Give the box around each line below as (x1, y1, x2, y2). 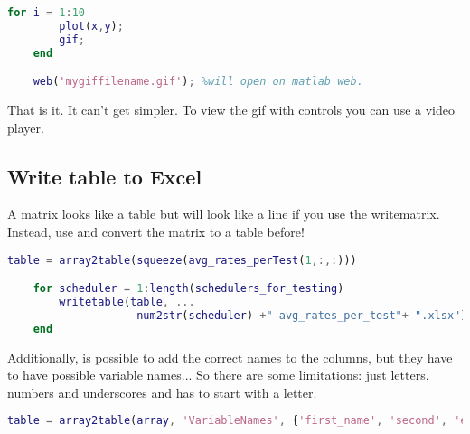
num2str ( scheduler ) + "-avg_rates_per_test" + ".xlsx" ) (136, 308, 467, 322)
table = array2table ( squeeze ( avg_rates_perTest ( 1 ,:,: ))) (7, 253, 357, 267)
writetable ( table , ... (59, 296, 195, 309)
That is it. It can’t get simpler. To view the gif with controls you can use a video (7, 100, 456, 119)
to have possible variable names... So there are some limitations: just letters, (7, 365, 429, 384)
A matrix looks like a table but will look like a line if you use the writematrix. (7, 204, 440, 223)
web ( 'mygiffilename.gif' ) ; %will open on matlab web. (33, 75, 363, 89)
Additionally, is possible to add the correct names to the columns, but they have (7, 347, 453, 366)
